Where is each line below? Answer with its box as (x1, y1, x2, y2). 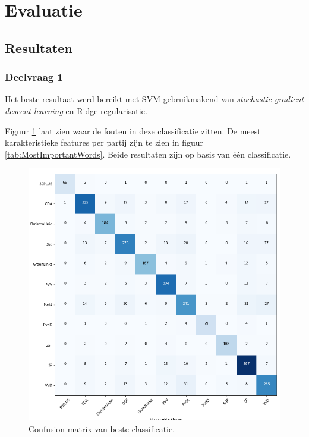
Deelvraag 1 (5, 70, 63, 84)
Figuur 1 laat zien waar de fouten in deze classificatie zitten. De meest (5, 124, 261, 137)
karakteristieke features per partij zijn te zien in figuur (5, 136, 204, 149)
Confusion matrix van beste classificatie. (29, 422, 175, 435)
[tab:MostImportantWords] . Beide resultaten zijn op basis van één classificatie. (5, 147, 291, 160)
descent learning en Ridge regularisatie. (5, 104, 147, 117)
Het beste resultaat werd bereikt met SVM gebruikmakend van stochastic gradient (5, 93, 304, 105)
